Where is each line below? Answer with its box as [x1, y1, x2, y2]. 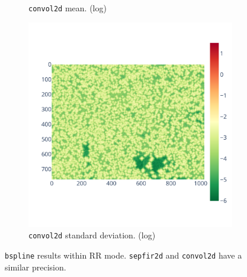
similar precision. [5, 260, 66, 273]
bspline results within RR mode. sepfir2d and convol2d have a [5, 248, 242, 261]
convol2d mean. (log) [28, 2, 107, 14]
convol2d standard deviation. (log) [28, 229, 156, 241]
